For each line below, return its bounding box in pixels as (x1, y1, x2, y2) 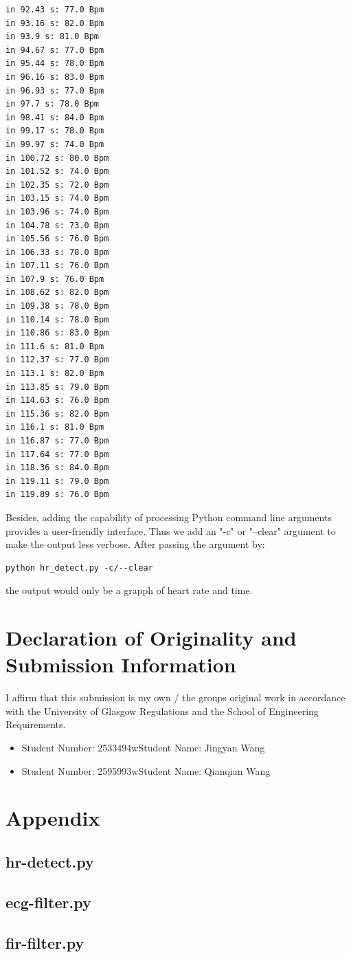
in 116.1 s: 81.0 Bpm (5, 422, 104, 432)
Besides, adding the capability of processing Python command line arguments (5, 509, 332, 524)
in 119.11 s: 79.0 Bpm (5, 476, 109, 486)
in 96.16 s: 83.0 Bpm (5, 71, 104, 82)
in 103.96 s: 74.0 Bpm (5, 206, 109, 217)
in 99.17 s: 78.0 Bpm (5, 126, 104, 136)
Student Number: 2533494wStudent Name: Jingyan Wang (21, 740, 265, 755)
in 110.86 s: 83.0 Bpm (5, 328, 109, 338)
